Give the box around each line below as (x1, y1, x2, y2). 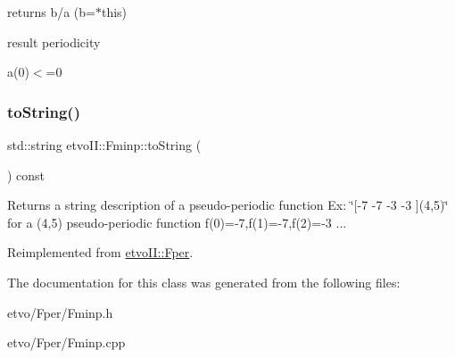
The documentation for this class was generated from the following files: (7, 272, 401, 291)
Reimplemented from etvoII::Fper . (7, 243, 194, 262)
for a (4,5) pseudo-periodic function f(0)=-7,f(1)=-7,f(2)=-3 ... (7, 212, 347, 231)
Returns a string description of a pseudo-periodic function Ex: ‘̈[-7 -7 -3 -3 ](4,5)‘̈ (7, 196, 449, 214)
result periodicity (7, 32, 101, 51)
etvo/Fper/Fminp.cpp (7, 333, 126, 352)
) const (7, 165, 45, 184)
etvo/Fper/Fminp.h (7, 303, 113, 321)
